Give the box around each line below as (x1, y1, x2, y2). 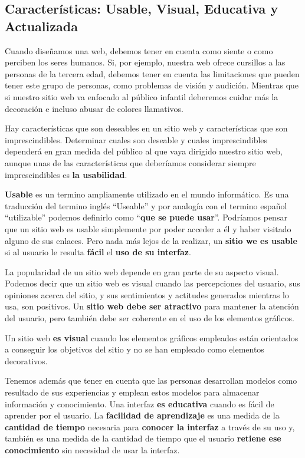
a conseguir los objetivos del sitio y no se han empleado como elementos (5, 343, 264, 355)
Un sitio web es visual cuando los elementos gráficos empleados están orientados (5, 331, 299, 344)
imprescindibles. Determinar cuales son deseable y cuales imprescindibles (5, 133, 268, 146)
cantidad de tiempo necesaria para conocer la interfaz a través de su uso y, (5, 420, 295, 433)
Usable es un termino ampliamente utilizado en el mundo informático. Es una (5, 188, 289, 200)
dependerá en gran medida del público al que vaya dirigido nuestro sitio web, (5, 145, 283, 157)
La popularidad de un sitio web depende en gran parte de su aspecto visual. (5, 265, 279, 278)
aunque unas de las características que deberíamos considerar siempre (5, 156, 256, 169)
